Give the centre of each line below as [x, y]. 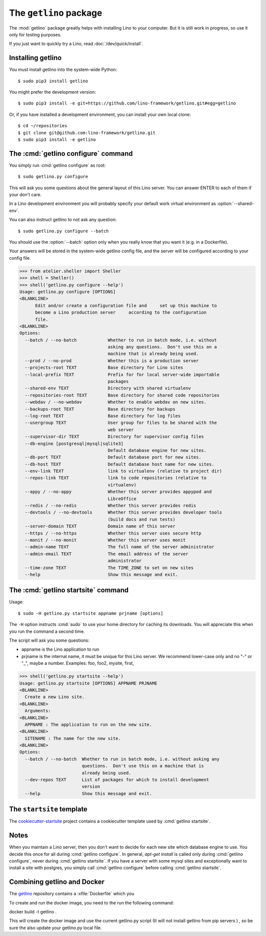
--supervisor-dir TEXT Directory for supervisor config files [115, 437]
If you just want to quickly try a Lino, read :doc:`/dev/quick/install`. [76, 44]
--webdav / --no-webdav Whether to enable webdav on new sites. [116, 402]
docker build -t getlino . [33, 912]
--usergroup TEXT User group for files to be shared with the [121, 423]
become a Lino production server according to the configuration [121, 312]
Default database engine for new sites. [157, 450]
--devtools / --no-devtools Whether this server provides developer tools [124, 512]
